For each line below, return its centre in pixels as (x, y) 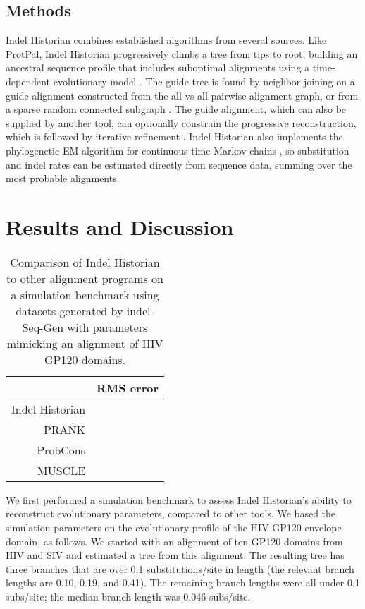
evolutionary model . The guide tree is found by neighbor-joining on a (204, 81)
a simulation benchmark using (85, 294)
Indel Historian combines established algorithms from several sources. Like (166, 40)
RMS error (128, 387)
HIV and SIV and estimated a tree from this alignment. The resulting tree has (175, 555)
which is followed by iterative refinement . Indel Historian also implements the (174, 137)
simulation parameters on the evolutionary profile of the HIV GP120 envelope (174, 527)
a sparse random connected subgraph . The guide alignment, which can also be (176, 109)
